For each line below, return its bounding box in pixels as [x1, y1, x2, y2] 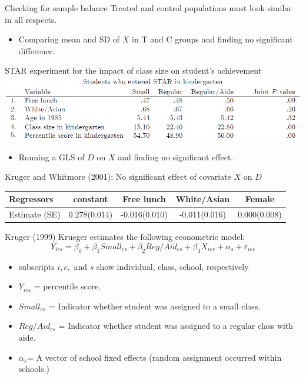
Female [245, 193, 275, 205]
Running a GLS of [18, 150, 85, 163]
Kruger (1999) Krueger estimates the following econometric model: [5, 230, 245, 243]
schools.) [18, 362, 50, 375]
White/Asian [175, 193, 230, 205]
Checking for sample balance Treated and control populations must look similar [5, 2, 292, 14]
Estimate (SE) [9, 208, 61, 220]
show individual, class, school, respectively [96, 260, 249, 272]
